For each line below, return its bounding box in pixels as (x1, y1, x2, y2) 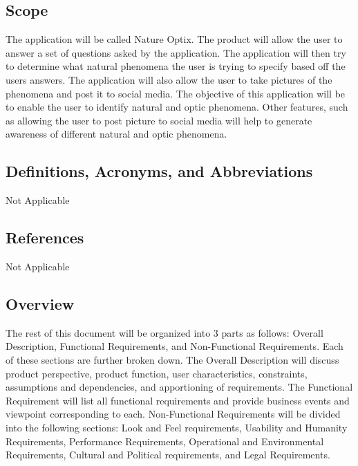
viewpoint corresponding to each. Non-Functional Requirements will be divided (6, 407, 341, 421)
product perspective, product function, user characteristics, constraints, (6, 366, 308, 380)
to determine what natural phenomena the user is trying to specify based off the (6, 59, 346, 73)
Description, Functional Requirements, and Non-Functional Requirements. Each (6, 339, 343, 353)
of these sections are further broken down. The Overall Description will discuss (6, 352, 339, 366)
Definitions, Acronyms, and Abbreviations (6, 160, 313, 182)
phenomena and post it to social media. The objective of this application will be (6, 86, 346, 100)
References (6, 227, 84, 248)
